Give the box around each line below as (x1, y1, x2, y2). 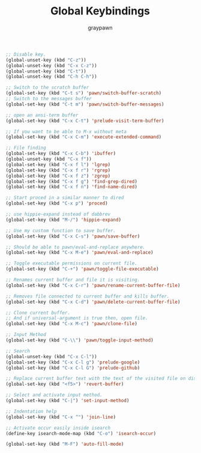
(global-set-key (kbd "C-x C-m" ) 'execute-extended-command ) (5, 134, 162, 140)
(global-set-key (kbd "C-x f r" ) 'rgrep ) (5, 167, 111, 173)
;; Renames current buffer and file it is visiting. (5, 277, 140, 283)
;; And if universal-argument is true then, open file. (5, 315, 148, 322)
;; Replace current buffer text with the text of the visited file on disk (5, 376, 199, 382)
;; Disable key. (5, 51, 46, 58)
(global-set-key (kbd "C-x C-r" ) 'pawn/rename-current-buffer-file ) (5, 282, 181, 289)
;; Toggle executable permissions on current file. (5, 260, 137, 266)
